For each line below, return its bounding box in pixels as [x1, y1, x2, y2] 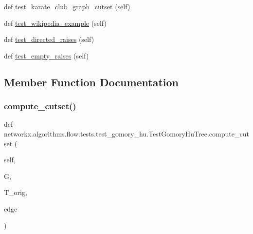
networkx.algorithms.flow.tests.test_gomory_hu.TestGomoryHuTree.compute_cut [4, 128, 249, 138]
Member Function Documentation [4, 74, 179, 89]
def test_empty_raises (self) [4, 50, 89, 60]
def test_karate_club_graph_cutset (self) [4, 1, 130, 11]
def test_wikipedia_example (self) [4, 18, 107, 28]
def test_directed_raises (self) [4, 34, 94, 44]
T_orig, [4, 187, 27, 197]
